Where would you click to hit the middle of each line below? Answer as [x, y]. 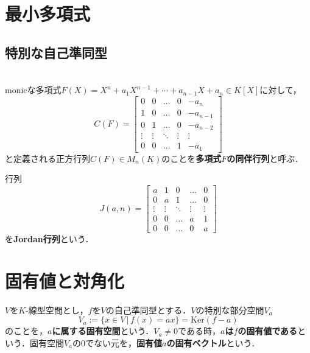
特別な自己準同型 [56, 52]
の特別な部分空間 [230, 309]
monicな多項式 [33, 90]
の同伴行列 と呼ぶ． [265, 158]
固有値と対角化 [65, 280]
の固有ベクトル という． [213, 342]
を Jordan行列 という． [49, 239]
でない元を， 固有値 [124, 342]
